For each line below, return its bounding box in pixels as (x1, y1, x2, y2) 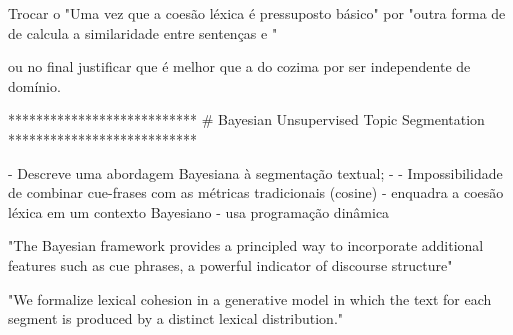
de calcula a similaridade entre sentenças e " (8, 22, 278, 43)
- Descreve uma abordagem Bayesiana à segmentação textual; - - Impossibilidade (8, 162, 503, 183)
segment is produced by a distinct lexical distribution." (8, 308, 344, 329)
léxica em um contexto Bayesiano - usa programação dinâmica (8, 201, 390, 222)
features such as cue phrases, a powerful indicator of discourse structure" (8, 254, 453, 275)
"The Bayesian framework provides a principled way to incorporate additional (8, 235, 484, 256)
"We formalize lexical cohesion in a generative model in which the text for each (8, 288, 492, 309)
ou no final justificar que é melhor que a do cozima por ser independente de (8, 56, 471, 77)
